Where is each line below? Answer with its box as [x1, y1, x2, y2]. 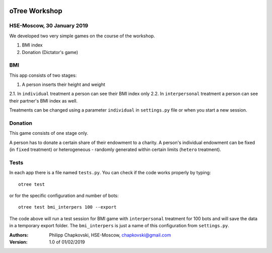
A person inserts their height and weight [22, 81, 105, 88]
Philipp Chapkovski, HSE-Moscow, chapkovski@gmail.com [49, 232, 171, 238]
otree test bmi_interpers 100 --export [18, 205, 117, 210]
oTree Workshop [9, 7, 62, 15]
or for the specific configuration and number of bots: [9, 192, 119, 199]
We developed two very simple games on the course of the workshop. [9, 33, 156, 39]
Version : [9, 239, 28, 245]
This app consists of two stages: [9, 72, 77, 78]
